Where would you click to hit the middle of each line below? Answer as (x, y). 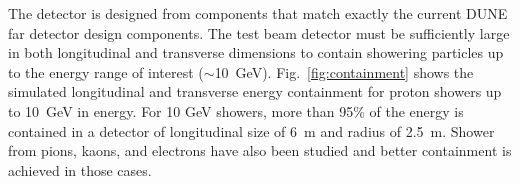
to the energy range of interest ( (106, 71)
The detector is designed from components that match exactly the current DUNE (258, 13)
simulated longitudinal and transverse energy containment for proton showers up (255, 91)
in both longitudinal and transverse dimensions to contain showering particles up (256, 52)
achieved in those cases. (80, 169)
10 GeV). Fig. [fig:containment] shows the (344, 71)
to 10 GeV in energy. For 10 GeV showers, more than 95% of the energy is (236, 110)
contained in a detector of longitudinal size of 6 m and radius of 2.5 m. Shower (251, 130)
